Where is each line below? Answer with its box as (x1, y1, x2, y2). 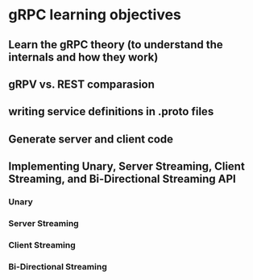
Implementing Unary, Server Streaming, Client (8, 159, 246, 174)
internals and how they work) (8, 50, 159, 64)
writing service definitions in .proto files (8, 105, 214, 118)
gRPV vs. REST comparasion (8, 77, 156, 91)
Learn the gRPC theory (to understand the (8, 38, 223, 51)
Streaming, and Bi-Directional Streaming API (8, 172, 236, 186)
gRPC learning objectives (8, 6, 181, 24)
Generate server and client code (8, 132, 174, 146)
